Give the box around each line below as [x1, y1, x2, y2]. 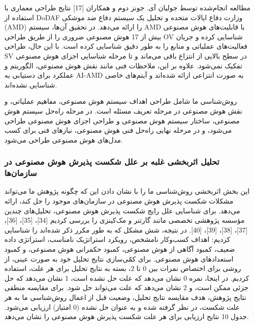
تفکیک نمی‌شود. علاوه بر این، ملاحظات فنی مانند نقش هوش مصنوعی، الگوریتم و [4, 60, 243, 70]
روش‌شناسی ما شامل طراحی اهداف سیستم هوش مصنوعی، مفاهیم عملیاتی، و [4, 96, 237, 106]
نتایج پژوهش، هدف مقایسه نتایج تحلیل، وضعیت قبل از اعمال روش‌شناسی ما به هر [4, 292, 247, 302]
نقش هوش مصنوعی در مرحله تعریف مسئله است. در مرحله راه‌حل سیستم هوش [4, 105, 242, 116]
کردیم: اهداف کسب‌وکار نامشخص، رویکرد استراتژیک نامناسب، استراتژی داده [4, 234, 230, 244]
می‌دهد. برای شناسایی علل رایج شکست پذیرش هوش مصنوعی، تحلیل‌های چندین [4, 205, 240, 215]
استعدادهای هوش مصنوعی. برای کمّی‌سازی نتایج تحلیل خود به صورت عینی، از [4, 253, 234, 264]
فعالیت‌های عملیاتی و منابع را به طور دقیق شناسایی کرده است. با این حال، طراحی [4, 41, 248, 51]
